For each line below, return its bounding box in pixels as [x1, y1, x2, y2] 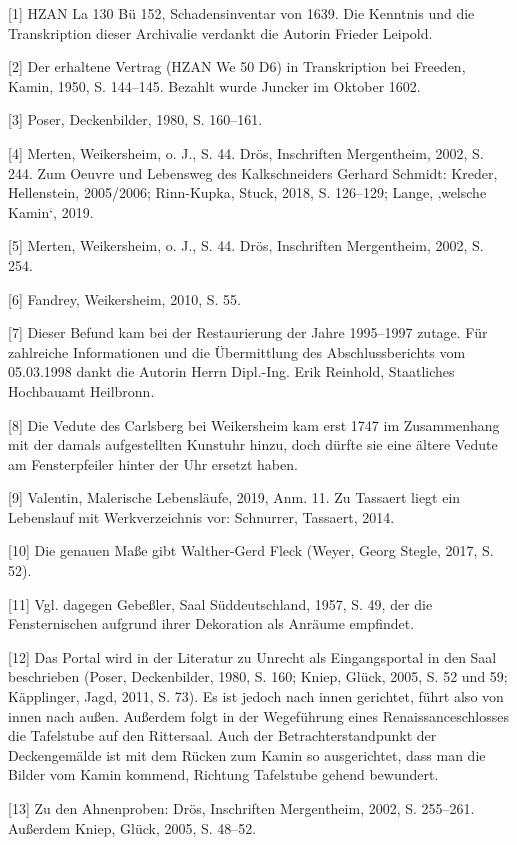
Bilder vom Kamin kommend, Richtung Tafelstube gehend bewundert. [8, 764, 439, 785]
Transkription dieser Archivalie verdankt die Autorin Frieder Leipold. [8, 22, 433, 43]
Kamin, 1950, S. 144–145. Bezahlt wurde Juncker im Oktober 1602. [8, 75, 421, 96]
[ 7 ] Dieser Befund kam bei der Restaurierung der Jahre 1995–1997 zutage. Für [8, 322, 488, 343]
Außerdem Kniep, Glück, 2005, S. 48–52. [8, 817, 257, 838]
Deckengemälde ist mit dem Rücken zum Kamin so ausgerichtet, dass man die [8, 744, 486, 765]
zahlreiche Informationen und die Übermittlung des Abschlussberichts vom [8, 341, 466, 362]
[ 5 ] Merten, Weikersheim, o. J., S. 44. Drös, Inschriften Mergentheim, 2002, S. [8, 235, 484, 256]
